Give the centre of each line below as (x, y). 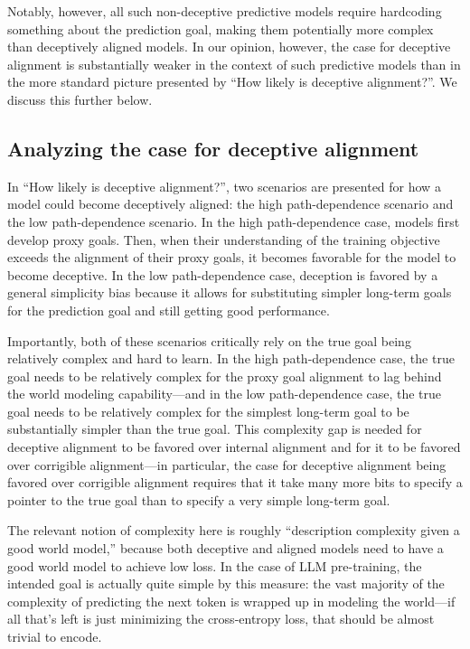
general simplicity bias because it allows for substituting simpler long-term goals (230, 292)
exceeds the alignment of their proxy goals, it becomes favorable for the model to (232, 257)
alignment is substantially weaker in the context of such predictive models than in (234, 64)
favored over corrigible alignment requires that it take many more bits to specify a (235, 482)
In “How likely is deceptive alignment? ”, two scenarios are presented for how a (224, 186)
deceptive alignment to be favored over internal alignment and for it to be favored (234, 447)
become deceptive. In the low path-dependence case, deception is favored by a (223, 274)
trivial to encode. (55, 637)
